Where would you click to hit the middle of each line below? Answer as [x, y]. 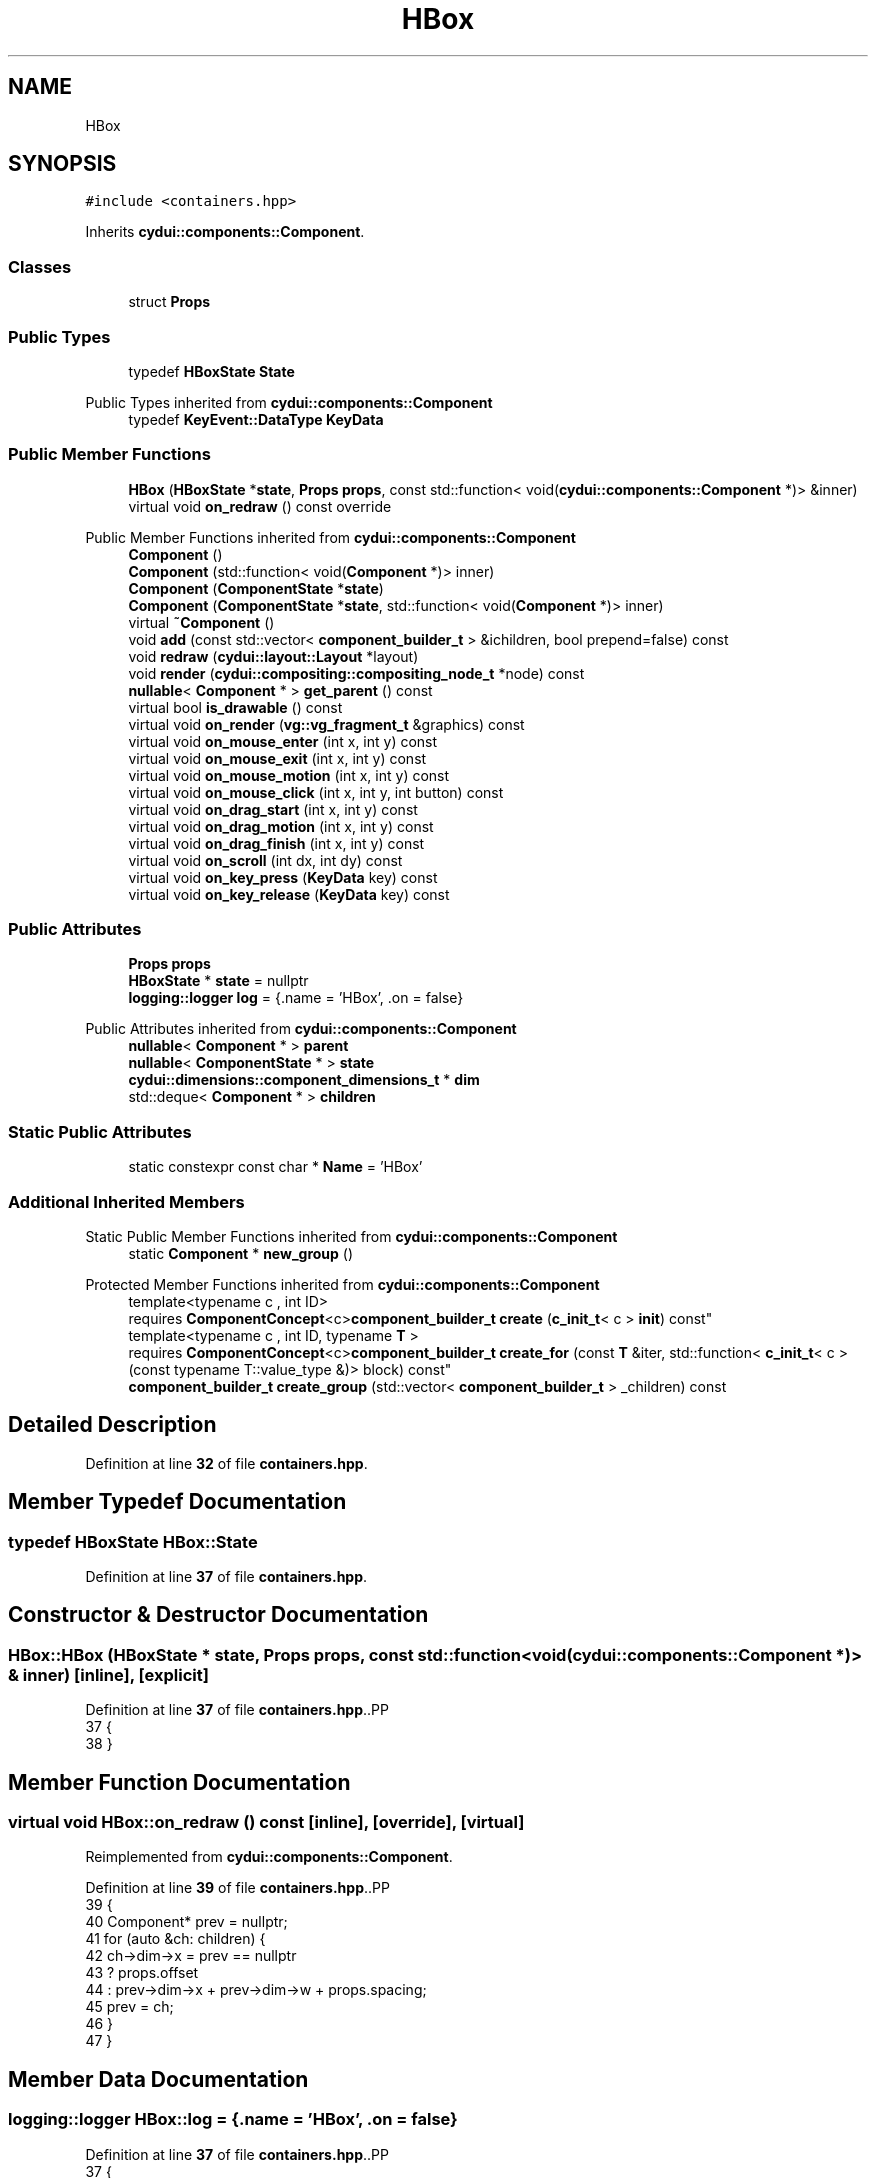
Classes [40, 266]
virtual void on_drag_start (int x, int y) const [273, 809]
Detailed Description [112, 1425]
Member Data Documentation [158, 2079]
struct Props [169, 302]
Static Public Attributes [100, 1131]
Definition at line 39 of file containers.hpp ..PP [237, 1888]
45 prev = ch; [129, 2007]
